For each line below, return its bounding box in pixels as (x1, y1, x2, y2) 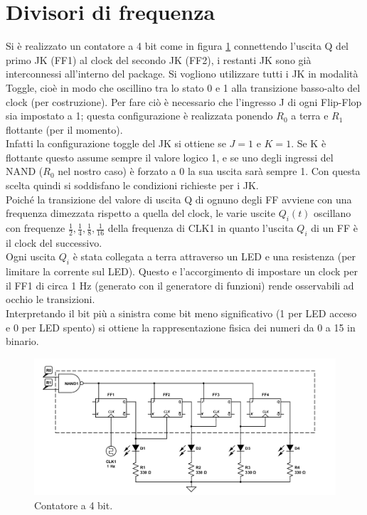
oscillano (314, 206, 351, 221)
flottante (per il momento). (6, 122, 123, 137)
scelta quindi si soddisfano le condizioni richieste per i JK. (6, 178, 259, 193)
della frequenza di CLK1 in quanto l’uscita (107, 221, 294, 235)
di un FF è (311, 221, 358, 235)
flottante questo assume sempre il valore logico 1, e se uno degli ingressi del (6, 149, 334, 164)
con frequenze (6, 221, 65, 235)
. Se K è (291, 136, 326, 151)
